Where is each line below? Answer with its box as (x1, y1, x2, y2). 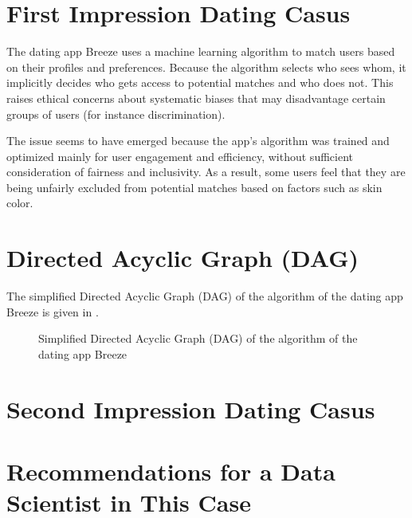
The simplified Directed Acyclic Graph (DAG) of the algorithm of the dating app (6, 288, 403, 304)
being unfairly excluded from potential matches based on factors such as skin (6, 179, 383, 195)
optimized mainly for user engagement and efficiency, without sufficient (6, 147, 353, 164)
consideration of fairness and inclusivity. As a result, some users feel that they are (6, 163, 406, 180)
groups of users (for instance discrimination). (6, 105, 226, 122)
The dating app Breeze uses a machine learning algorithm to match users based (6, 43, 395, 60)
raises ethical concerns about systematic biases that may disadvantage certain (6, 89, 386, 106)
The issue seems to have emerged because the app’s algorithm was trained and (6, 132, 390, 149)
